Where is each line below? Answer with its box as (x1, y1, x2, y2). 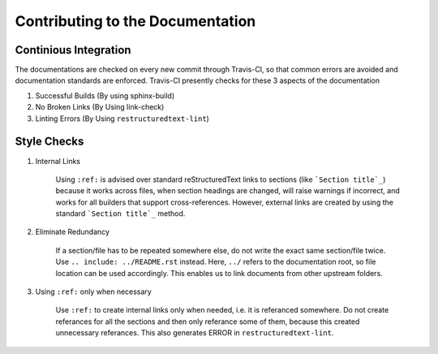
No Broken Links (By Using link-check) (35, 102, 165, 112)
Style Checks (15, 135, 84, 149)
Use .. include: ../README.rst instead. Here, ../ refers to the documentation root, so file (55, 257, 376, 267)
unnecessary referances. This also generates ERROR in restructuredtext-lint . (55, 328, 334, 338)
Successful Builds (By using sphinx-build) (35, 90, 175, 101)
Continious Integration (15, 43, 131, 57)
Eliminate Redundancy (35, 227, 109, 237)
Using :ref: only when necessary (35, 287, 152, 296)
